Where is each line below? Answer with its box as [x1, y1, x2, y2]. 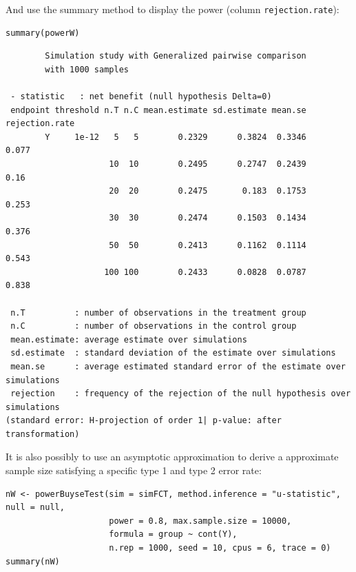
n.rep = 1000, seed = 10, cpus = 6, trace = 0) [109, 543, 331, 553]
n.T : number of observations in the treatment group [10, 307, 306, 318]
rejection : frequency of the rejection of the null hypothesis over [10, 389, 351, 399]
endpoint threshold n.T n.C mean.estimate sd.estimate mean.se [10, 105, 306, 115]
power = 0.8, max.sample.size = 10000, [109, 515, 292, 526]
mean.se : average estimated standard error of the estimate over [10, 361, 346, 371]
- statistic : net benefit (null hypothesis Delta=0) [10, 92, 272, 102]
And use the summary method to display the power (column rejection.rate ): [6, 2, 339, 16]
